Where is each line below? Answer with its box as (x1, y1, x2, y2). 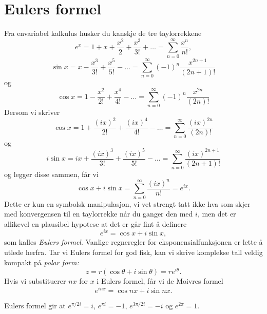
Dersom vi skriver (4, 106, 60, 117)
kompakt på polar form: (4, 257, 79, 267)
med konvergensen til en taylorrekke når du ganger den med (4, 208, 193, 219)
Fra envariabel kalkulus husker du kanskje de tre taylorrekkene (4, 28, 202, 38)
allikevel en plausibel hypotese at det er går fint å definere (4, 218, 187, 229)
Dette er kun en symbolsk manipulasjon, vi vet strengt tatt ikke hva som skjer (4, 198, 251, 209)
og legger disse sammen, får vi (4, 168, 99, 179)
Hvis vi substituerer (4, 276, 66, 286)
